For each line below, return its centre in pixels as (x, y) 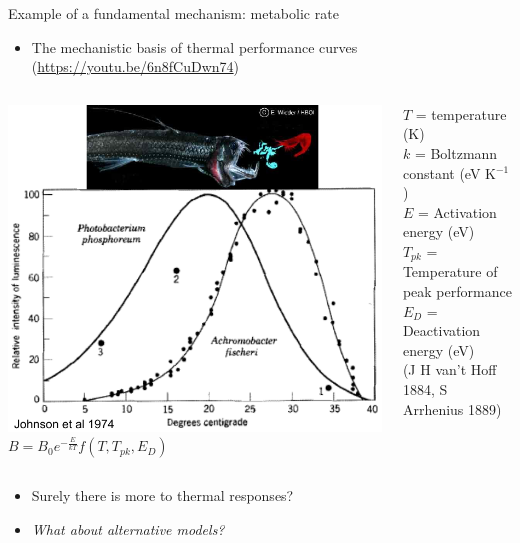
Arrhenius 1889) (452, 408)
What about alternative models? (128, 528)
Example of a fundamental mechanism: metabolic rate (173, 13)
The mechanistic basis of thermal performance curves (194, 46)
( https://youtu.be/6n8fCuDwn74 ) (135, 66)
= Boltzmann (456, 152)
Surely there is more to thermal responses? (162, 495)
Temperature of (450, 271)
